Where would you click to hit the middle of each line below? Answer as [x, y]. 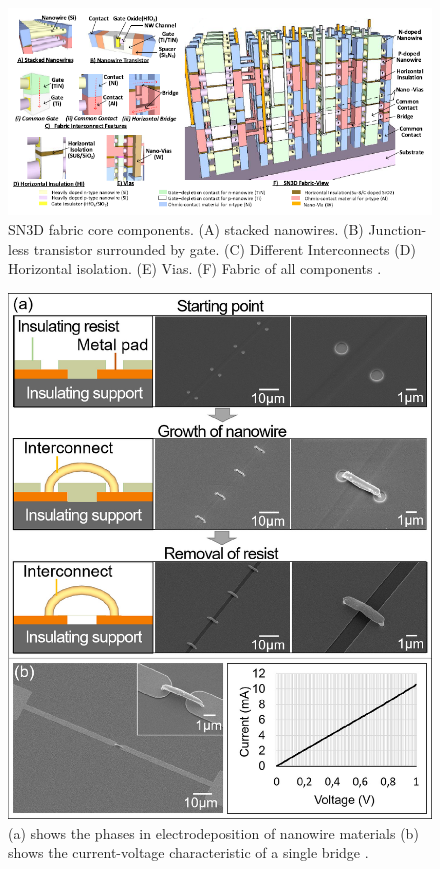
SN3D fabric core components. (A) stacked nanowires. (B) [186, 229]
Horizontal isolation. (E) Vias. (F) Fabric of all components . [195, 268]
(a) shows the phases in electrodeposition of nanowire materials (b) [213, 832]
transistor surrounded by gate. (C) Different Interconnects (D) [224, 248]
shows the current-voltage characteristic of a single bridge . [188, 852]
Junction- [397, 229]
